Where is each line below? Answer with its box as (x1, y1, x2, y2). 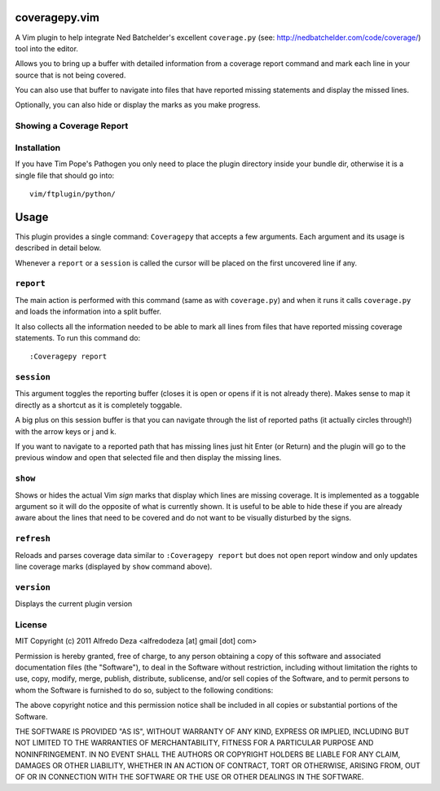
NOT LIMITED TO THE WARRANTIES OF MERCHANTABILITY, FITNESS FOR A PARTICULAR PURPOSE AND (15, 738, 374, 748)
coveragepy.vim (15, 11, 99, 24)
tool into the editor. (15, 43, 79, 53)
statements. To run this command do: (15, 332, 141, 342)
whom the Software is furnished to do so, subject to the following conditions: (15, 685, 274, 695)
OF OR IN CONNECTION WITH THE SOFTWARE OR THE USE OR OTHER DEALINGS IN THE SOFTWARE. (15, 772, 364, 782)
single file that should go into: (15, 170, 115, 180)
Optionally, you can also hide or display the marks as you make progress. (15, 100, 261, 110)
